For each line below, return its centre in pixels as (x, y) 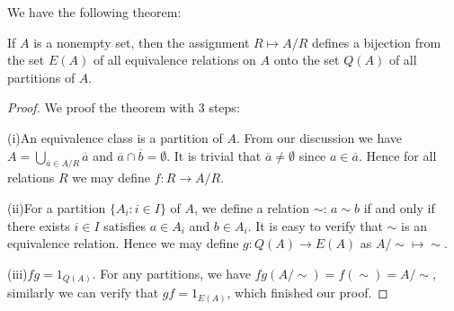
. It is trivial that (214, 155)
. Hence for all (397, 155)
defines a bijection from (376, 42)
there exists (39, 225)
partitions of (41, 77)
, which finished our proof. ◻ (307, 293)
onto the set (307, 60)
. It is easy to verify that (315, 225)
